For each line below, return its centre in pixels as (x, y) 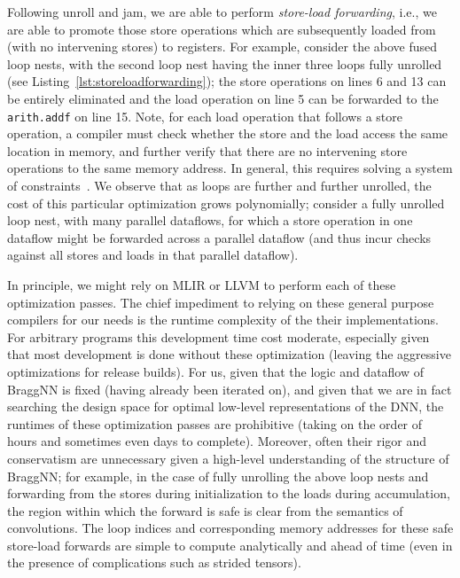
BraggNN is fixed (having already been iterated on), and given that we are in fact (230, 389)
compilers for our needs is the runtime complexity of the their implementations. (223, 320)
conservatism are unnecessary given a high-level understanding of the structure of (228, 458)
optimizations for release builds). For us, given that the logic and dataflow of (216, 371)
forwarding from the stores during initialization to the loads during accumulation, (229, 493)
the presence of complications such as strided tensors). (154, 562)
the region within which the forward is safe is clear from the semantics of (205, 510)
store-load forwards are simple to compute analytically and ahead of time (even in (230, 545)
